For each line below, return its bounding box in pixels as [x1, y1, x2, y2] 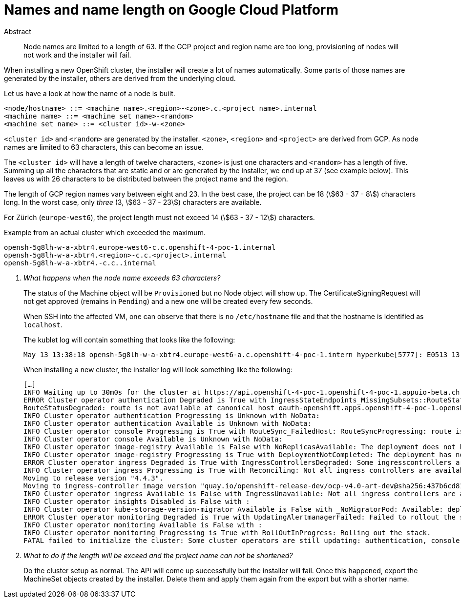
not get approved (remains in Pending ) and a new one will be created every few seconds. [23, 297, 313, 305]
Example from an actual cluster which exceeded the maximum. [4, 228, 206, 237]
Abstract [4, 27, 31, 36]
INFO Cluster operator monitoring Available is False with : [23, 521, 262, 529]
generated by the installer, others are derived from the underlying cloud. [4, 74, 236, 82]
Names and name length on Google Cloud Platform [4, 1, 339, 18]
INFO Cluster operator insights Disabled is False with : [23, 497, 250, 505]
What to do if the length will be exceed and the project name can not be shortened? [23, 551, 293, 560]
